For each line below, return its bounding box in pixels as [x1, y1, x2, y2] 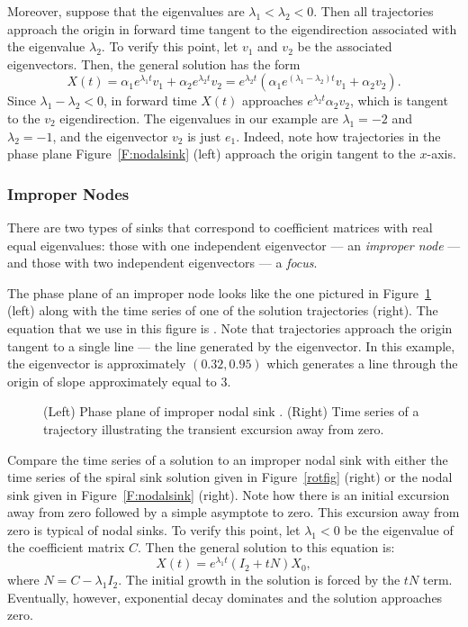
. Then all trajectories [313, 2, 434, 20]
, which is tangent [349, 91, 448, 110]
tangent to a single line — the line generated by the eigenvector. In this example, [7, 336, 455, 355]
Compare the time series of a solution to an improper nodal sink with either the [7, 450, 448, 468]
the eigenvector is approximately [7, 354, 186, 373]
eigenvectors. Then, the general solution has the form [7, 54, 301, 73]
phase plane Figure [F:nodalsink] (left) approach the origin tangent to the [7, 144, 416, 163]
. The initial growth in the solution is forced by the [118, 570, 400, 589]
